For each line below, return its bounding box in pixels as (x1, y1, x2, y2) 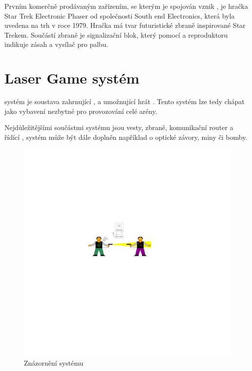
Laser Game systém (4, 68, 140, 88)
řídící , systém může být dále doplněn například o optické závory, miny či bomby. (4, 131, 248, 142)
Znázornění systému (24, 358, 84, 368)
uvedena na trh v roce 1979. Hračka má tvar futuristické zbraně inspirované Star (4, 20, 246, 30)
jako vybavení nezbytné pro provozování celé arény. (4, 106, 157, 116)
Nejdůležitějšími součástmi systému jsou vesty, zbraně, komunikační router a (4, 122, 233, 132)
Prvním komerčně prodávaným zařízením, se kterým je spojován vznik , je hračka (4, 1, 248, 11)
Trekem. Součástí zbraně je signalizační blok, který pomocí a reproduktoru (4, 29, 228, 40)
